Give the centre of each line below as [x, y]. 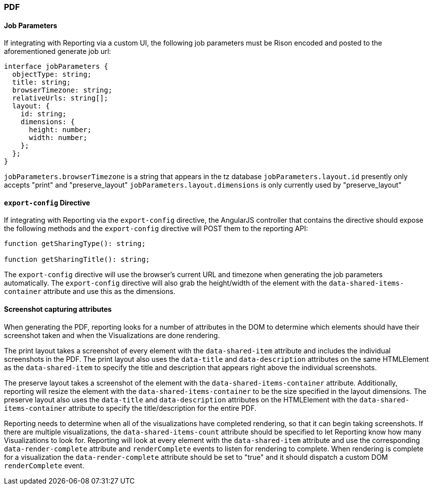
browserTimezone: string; [62, 90]
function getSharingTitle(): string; [77, 260]
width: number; [58, 138]
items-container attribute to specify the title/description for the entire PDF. [130, 408]
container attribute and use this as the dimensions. [90, 292]
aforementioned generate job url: [58, 51]
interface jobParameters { [56, 67]
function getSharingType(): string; [75, 244]
